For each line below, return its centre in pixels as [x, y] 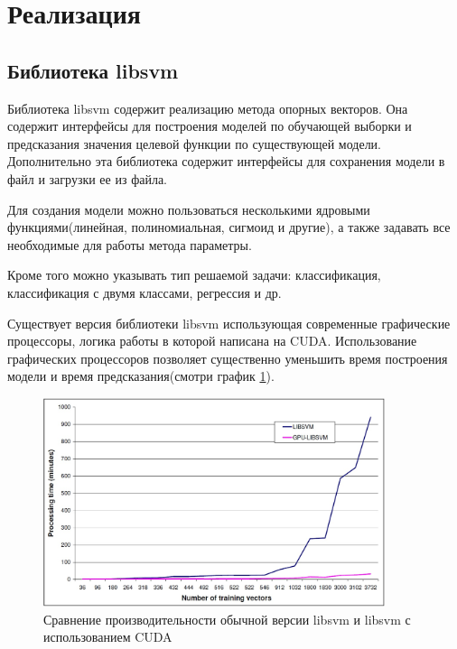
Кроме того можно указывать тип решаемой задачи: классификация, [194, 275]
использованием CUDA [108, 637]
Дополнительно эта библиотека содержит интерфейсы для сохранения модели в [226, 161]
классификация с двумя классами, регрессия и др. [145, 292]
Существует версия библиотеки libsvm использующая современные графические [229, 323]
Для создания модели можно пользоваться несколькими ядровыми [189, 209]
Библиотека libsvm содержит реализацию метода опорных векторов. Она [208, 108]
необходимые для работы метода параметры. [130, 244]
